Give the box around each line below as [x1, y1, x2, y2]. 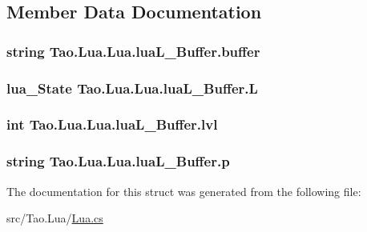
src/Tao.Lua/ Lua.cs [6, 210, 103, 226]
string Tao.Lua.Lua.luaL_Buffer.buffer [6, 41, 260, 61]
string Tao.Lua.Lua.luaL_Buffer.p [6, 151, 230, 171]
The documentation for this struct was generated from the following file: [6, 182, 361, 199]
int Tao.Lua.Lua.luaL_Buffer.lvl [6, 114, 218, 134]
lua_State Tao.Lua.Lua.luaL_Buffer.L [6, 78, 258, 98]
